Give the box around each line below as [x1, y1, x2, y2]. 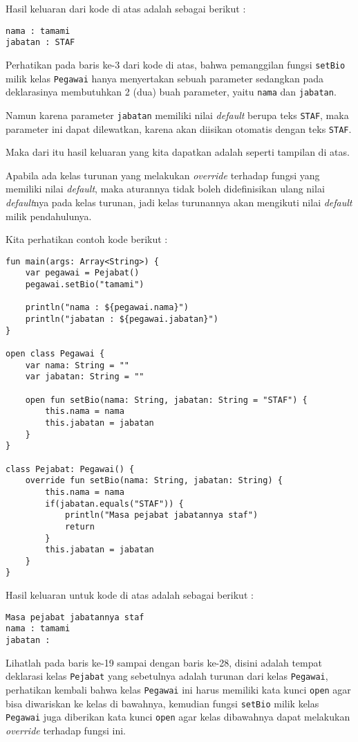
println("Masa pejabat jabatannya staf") [64, 510, 258, 521]
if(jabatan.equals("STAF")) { [45, 498, 184, 509]
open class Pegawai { [6, 349, 105, 359]
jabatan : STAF [6, 37, 75, 48]
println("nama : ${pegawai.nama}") [25, 302, 189, 313]
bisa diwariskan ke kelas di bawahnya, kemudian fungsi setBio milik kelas [6, 696, 319, 710]
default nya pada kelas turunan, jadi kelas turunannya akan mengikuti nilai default [6, 194, 352, 209]
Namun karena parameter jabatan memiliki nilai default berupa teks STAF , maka [6, 107, 349, 122]
